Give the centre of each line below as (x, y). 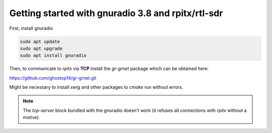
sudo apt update (40, 41)
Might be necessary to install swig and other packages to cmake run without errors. (96, 87)
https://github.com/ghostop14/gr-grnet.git (53, 78)
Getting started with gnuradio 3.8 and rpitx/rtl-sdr (116, 13)
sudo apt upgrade (41, 48)
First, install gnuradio (31, 28)
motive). (31, 117)
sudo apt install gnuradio (53, 56)
